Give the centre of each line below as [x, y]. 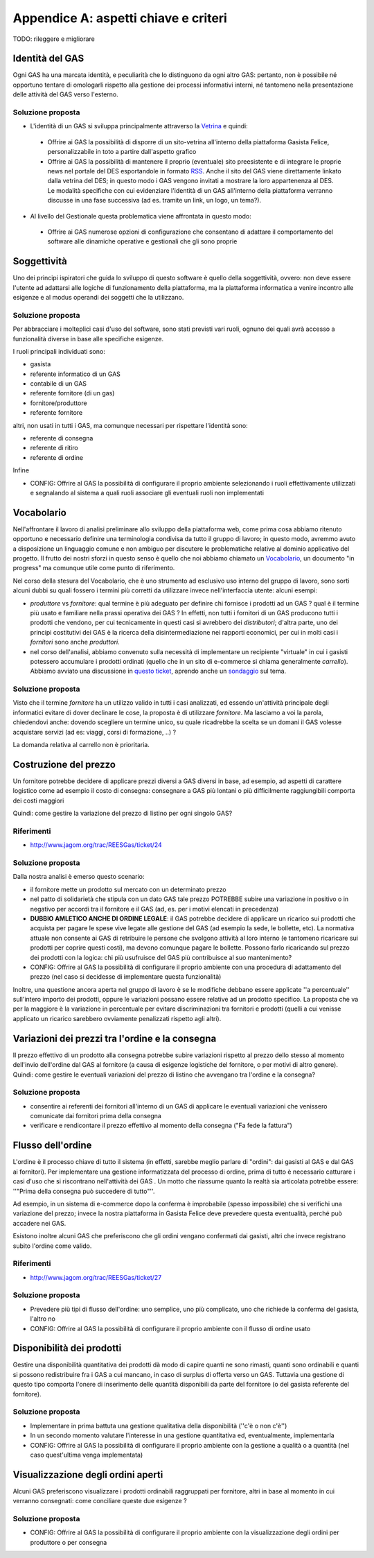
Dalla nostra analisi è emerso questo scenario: [79, 877]
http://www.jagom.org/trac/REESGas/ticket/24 [96, 845]
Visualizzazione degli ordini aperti [88, 1474]
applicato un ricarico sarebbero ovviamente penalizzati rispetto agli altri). [117, 1018]
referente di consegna [62, 438]
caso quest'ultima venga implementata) [87, 1455]
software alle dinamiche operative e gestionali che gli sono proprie [142, 241]
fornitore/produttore [59, 403]
